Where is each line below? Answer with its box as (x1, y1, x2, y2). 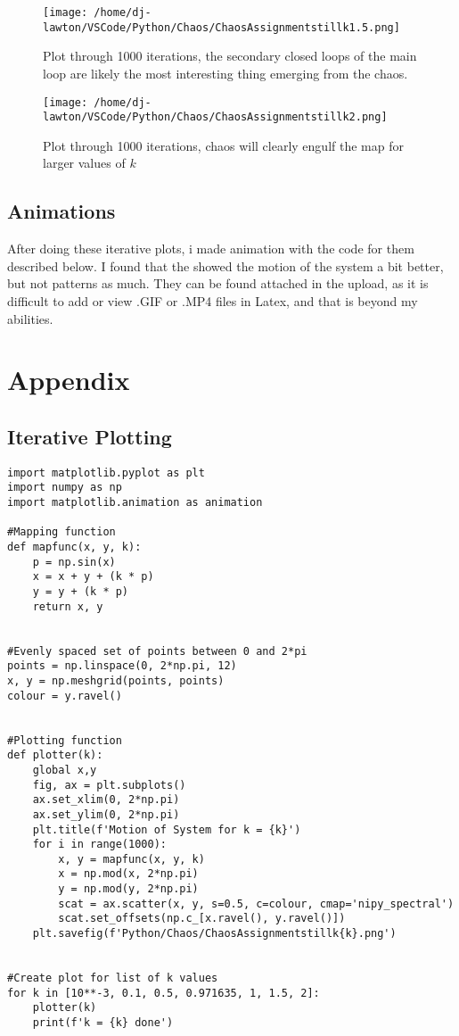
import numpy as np (7, 481, 122, 494)
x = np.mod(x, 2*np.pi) (58, 867, 199, 881)
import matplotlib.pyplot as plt (7, 466, 205, 479)
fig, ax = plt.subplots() (32, 778, 186, 792)
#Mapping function (7, 526, 116, 539)
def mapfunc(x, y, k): (7, 541, 142, 554)
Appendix (7, 361, 130, 398)
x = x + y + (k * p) (32, 570, 154, 584)
